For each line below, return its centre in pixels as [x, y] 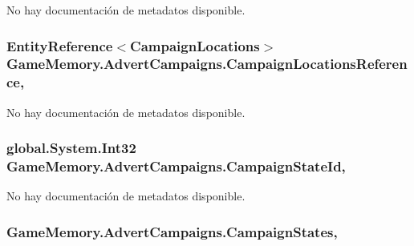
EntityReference [60, 45]
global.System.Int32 [71, 148]
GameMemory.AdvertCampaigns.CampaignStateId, [176, 166]
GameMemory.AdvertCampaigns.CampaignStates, [172, 231]
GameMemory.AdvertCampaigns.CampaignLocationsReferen [207, 64]
